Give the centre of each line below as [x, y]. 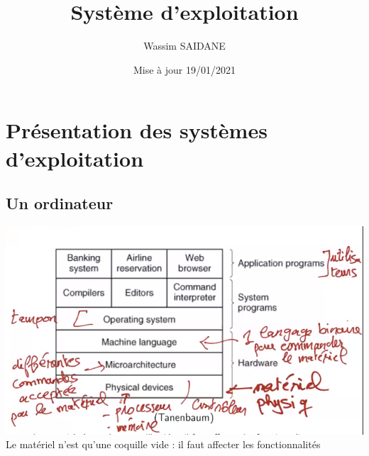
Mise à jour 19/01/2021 [184, 69]
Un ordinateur [60, 203]
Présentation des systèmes [137, 130]
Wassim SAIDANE [184, 46]
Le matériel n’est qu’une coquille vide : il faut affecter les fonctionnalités [163, 444]
